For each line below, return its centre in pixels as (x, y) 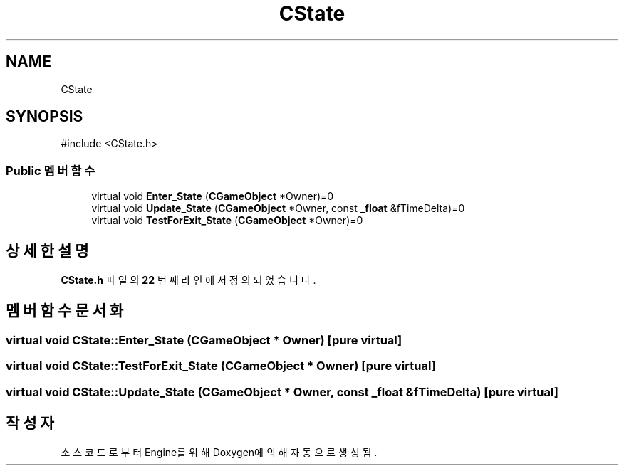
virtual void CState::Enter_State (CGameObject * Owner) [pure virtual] (204, 340)
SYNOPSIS (45, 117)
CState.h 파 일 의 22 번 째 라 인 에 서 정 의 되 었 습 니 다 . (188, 280)
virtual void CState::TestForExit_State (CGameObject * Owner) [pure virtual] (221, 366)
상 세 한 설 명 (47, 250)
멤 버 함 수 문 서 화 (65, 311)
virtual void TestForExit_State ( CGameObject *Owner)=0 (227, 221)
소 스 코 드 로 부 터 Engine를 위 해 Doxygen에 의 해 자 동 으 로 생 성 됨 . (219, 453)
